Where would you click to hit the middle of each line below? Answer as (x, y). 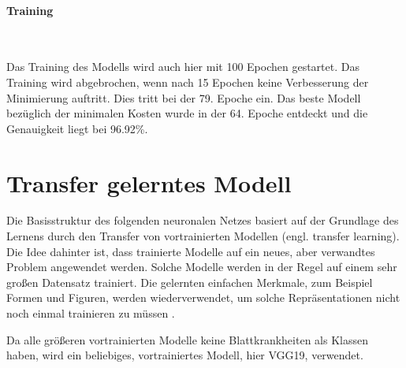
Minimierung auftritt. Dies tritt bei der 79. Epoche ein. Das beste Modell (184, 97)
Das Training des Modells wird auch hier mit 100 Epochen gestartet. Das (183, 67)
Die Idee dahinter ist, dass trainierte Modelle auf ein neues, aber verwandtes (191, 251)
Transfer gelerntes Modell (149, 182)
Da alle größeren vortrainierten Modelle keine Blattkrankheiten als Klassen (187, 339)
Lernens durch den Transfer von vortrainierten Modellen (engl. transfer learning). (203, 236)
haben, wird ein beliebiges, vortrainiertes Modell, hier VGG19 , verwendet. (185, 355)
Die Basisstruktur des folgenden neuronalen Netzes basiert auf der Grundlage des (203, 220)
